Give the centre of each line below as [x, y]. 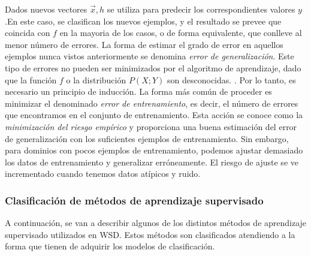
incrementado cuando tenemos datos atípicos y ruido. [103, 174]
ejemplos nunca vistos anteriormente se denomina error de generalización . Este [150, 56]
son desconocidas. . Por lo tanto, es [232, 79]
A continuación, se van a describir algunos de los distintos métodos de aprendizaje [156, 223]
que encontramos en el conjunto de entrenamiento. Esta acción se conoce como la [154, 115]
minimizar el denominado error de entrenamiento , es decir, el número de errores [152, 103]
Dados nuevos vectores [46, 9]
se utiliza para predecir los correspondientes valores [201, 9]
